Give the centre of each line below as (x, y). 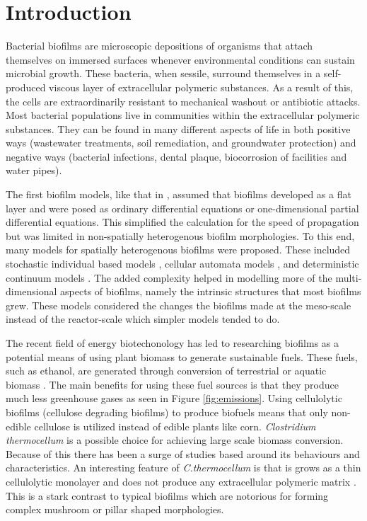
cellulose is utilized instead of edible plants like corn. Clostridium (175, 426)
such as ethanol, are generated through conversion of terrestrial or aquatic (166, 371)
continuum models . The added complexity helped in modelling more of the (169, 277)
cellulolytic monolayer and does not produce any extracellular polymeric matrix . (181, 481)
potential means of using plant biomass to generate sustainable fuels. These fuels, (182, 356)
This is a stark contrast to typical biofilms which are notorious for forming (167, 495)
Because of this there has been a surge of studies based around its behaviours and (183, 453)
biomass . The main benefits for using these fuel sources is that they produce (172, 384)
